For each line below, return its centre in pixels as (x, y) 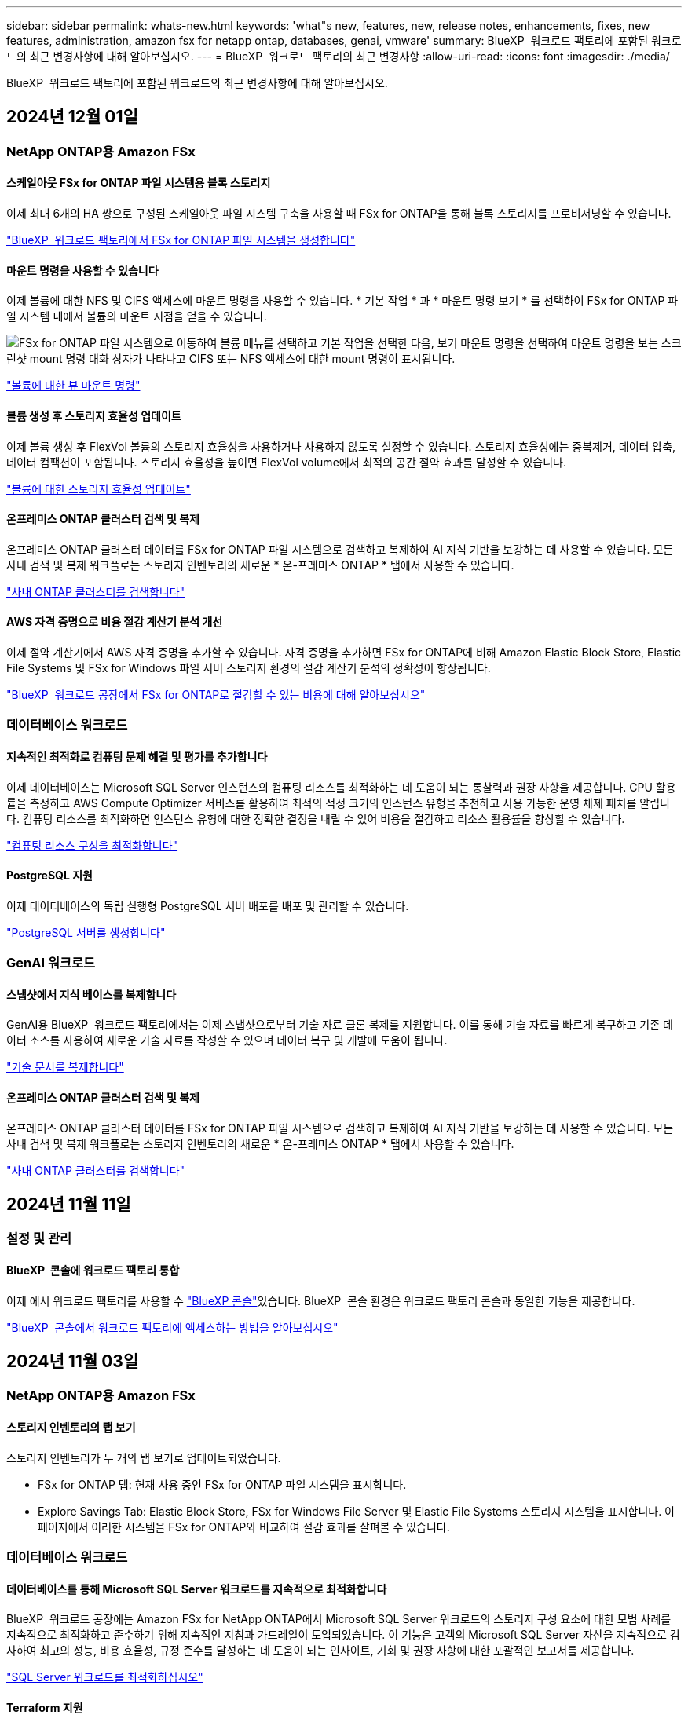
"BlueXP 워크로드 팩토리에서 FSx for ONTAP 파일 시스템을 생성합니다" (181, 240)
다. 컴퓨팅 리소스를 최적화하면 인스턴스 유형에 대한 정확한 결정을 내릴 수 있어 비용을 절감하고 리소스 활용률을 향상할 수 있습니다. (316, 818)
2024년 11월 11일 (69, 1204)
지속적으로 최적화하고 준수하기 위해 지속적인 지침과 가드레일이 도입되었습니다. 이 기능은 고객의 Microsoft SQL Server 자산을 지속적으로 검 (343, 1635)
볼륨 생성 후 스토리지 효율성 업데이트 (94, 415)
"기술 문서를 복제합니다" (65, 1067)
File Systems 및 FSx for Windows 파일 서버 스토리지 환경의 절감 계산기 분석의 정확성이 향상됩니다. (249, 667)
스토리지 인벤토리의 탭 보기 (71, 1428)
